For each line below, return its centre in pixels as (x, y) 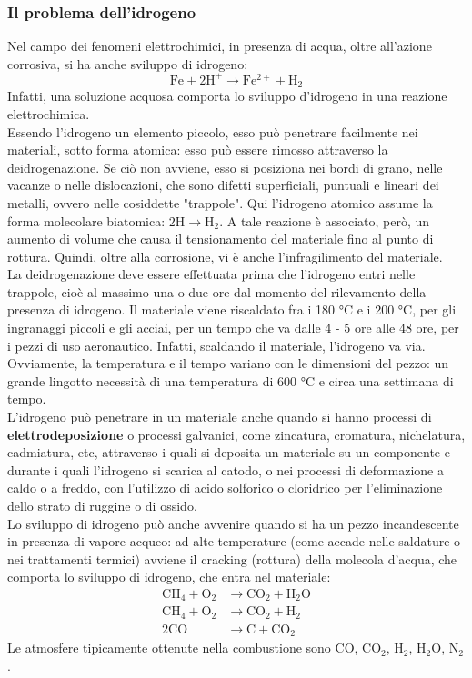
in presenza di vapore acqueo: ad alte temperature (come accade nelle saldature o (234, 541)
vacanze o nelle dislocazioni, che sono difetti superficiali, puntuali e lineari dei (223, 185)
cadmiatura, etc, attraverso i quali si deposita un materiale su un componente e (229, 452)
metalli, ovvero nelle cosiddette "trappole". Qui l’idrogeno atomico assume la (220, 202)
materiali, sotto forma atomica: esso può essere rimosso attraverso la (198, 150)
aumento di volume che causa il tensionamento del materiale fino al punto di (221, 239)
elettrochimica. (49, 113)
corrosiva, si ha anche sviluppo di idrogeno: (128, 63)
